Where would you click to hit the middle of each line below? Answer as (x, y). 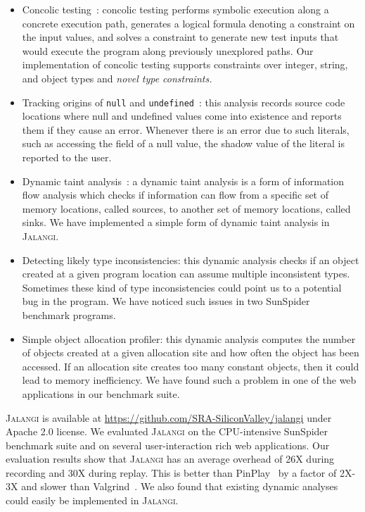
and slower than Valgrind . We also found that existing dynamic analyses (180, 486)
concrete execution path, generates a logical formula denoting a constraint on (188, 23)
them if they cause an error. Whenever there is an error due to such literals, (186, 129)
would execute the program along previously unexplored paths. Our (168, 50)
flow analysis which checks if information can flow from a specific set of (175, 195)
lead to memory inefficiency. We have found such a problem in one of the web (189, 380)
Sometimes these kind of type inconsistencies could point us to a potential (182, 287)
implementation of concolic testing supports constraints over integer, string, (185, 64)
